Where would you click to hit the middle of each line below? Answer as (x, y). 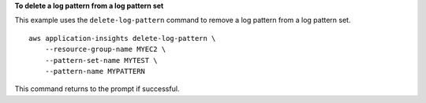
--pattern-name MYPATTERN (95, 71)
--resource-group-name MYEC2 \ (105, 50)
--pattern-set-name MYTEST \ (101, 60)
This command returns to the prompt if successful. (97, 89)
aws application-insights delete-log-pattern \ (122, 38)
